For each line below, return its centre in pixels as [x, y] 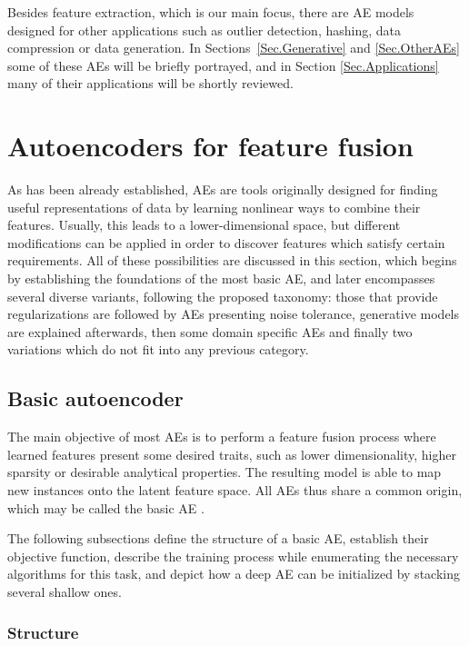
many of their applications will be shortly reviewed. [150, 83]
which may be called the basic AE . [106, 507]
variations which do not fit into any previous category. [158, 349]
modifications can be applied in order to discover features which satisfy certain [226, 242]
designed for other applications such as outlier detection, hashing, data [204, 30]
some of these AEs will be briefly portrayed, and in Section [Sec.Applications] [223, 65]
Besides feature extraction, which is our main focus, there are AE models [211, 12]
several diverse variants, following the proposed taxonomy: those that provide [223, 296]
